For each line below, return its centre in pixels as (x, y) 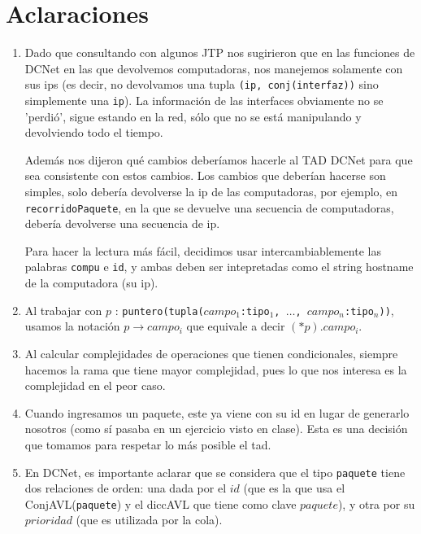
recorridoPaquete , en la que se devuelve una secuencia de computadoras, (209, 207)
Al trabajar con (63, 310)
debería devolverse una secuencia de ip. (122, 223)
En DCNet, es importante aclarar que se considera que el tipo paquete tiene (215, 472)
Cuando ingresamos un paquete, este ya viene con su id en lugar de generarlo (217, 412)
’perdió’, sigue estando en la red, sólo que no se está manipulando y (193, 116)
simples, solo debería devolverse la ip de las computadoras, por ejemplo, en (211, 191)
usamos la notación (72, 326)
